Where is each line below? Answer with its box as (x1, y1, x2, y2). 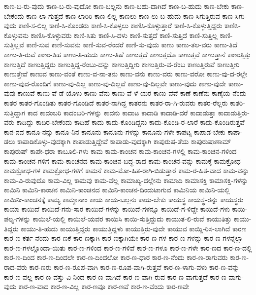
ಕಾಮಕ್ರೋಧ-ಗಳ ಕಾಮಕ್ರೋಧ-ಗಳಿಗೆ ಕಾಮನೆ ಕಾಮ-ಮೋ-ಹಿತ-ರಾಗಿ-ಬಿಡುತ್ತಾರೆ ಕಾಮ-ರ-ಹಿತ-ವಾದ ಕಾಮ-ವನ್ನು (4, 165, 249, 176)
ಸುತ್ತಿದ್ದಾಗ (4, 107, 26, 117)
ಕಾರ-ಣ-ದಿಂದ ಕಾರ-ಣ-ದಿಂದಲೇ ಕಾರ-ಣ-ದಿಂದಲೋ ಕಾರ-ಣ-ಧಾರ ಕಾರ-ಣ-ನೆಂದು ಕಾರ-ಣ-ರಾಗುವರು (4, 252, 228, 262)
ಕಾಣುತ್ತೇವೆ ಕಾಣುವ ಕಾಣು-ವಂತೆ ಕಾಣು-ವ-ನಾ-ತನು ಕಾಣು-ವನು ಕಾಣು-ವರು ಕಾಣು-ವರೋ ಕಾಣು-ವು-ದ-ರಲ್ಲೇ (4, 69, 248, 79)
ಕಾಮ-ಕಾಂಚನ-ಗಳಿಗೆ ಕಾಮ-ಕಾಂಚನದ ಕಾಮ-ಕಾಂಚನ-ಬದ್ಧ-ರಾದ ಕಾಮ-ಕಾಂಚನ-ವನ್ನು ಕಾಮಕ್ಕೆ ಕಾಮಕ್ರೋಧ (4, 155, 241, 166)
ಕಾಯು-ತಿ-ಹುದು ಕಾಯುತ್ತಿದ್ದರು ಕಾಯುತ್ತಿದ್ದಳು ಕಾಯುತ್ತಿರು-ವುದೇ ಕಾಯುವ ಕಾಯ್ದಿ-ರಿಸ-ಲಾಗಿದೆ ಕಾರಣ (21, 223, 247, 233)
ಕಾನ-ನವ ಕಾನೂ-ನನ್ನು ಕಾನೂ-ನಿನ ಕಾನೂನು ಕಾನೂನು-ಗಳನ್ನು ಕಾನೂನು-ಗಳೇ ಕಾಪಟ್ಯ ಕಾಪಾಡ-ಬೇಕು (4, 126, 225, 137)
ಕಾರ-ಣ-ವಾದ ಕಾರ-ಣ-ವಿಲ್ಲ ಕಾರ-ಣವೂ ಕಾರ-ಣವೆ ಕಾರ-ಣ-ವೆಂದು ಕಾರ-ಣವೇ (18, 281, 190, 292)
